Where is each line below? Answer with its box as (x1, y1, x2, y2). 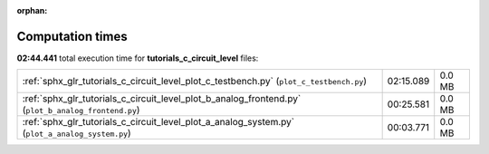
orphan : (16, 5, 48, 15)
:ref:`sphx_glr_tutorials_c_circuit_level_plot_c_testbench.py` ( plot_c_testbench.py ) (22, 75, 367, 88)
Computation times (16, 28, 128, 44)
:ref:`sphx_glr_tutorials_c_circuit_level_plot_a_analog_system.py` (22, 116, 294, 129)
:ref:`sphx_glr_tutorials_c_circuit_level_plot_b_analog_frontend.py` (22, 92, 302, 105)
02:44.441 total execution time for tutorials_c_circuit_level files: (16, 53, 259, 63)
